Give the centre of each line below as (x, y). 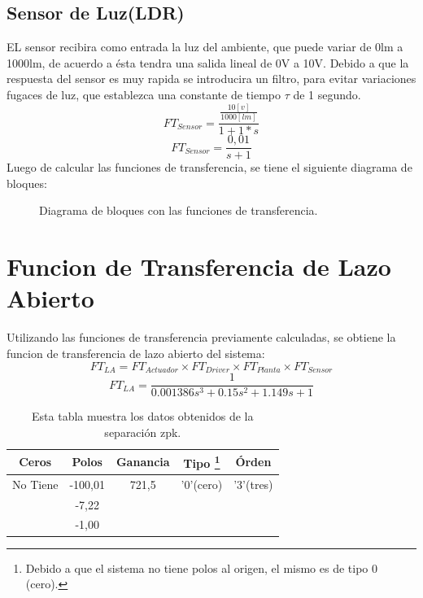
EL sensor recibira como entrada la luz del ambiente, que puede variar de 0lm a (205, 47)
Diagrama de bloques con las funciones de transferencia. (179, 210)
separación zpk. (143, 432)
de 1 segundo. (327, 94)
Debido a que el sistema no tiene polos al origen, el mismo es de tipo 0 (202, 567)
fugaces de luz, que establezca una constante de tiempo (144, 94)
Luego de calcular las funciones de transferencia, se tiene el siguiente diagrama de (209, 167)
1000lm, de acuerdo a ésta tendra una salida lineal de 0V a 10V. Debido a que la (208, 62)
